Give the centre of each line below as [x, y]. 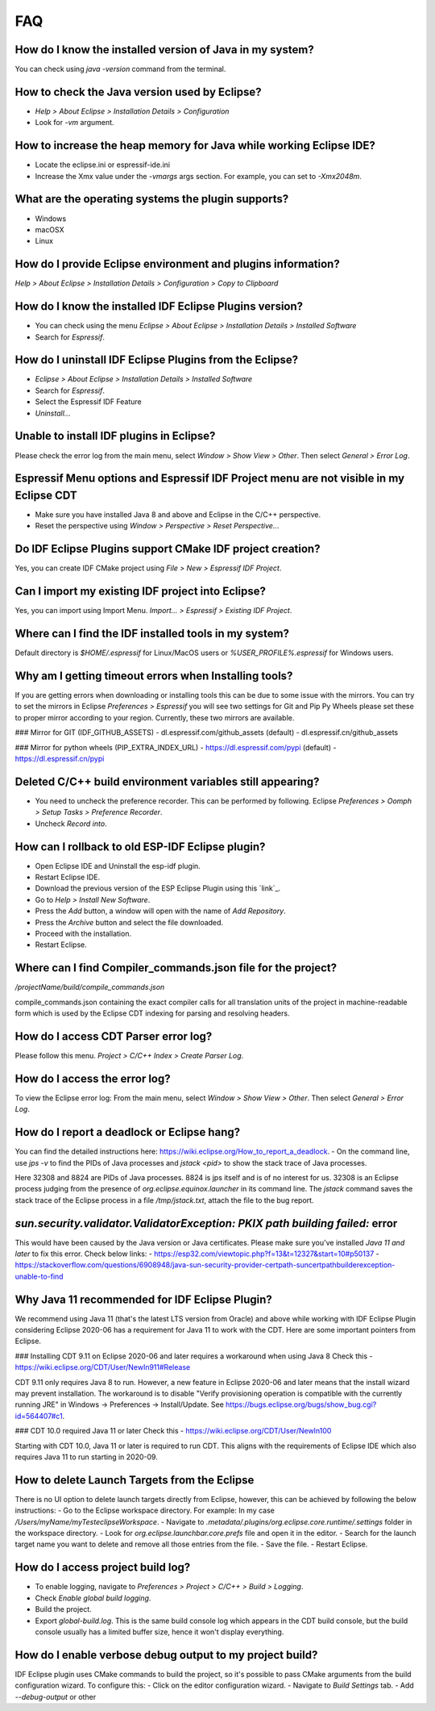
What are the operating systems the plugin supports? [152, 199]
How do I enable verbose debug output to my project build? [166, 1655]
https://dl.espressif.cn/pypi [60, 759]
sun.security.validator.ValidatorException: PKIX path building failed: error [206, 1223]
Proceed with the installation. [83, 933]
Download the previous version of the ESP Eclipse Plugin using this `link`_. [158, 888]
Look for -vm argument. [75, 123]
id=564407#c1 [39, 1416]
